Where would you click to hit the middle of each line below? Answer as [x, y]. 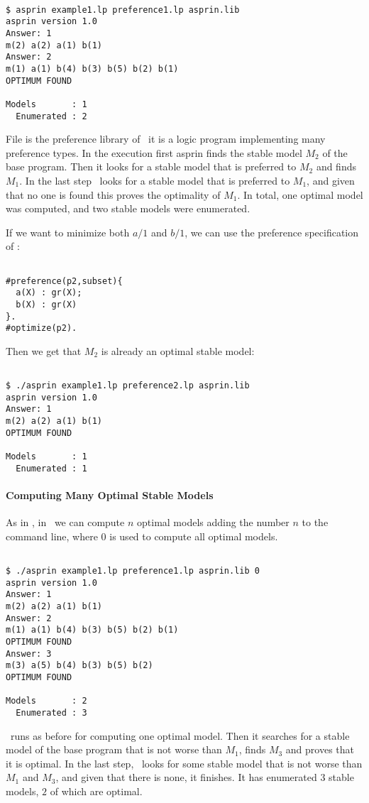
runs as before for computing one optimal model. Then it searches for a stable [180, 735]
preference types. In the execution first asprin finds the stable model [154, 152]
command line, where [52, 536]
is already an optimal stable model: [178, 350]
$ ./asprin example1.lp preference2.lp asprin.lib [128, 386]
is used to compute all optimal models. [194, 536]
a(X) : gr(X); [49, 293]
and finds [336, 166]
